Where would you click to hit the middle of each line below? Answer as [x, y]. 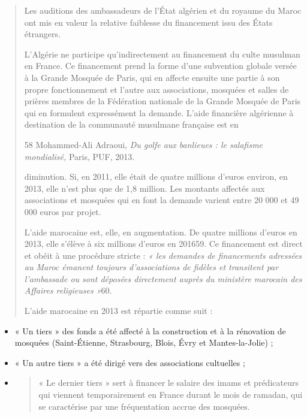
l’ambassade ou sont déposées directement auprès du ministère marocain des [163, 278]
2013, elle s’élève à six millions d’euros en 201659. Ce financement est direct [163, 244]
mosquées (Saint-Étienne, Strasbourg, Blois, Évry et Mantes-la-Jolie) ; [144, 342]
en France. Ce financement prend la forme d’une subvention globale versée [160, 66]
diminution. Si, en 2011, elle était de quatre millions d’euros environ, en [156, 176]
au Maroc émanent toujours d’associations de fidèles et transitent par [151, 267]
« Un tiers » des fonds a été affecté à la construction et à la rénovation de [150, 330]
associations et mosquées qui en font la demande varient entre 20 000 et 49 [162, 200]
